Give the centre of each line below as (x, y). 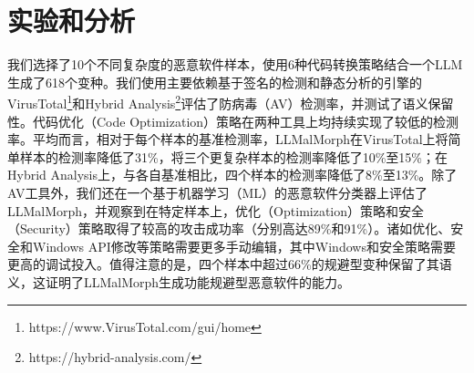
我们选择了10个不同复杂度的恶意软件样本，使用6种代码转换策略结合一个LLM (235, 64)
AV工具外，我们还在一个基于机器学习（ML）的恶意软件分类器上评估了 (218, 192)
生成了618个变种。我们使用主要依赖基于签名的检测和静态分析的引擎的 (215, 82)
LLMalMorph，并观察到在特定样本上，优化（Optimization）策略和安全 (216, 210)
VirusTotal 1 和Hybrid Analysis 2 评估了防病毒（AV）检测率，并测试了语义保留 (231, 102)
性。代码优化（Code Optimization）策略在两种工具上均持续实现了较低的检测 (233, 121)
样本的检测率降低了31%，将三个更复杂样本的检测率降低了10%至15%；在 (233, 156)
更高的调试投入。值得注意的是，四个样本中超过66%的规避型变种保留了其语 (230, 264)
